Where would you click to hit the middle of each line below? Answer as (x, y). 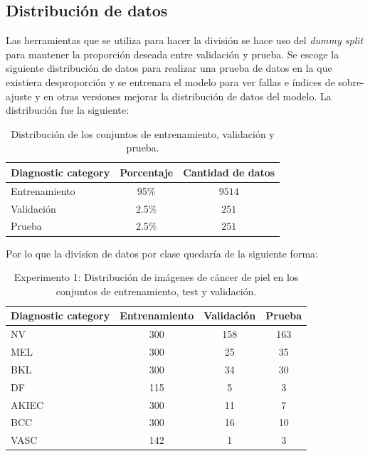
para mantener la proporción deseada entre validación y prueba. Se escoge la (173, 54)
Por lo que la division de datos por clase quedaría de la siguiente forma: (162, 253)
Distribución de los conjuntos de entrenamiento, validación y (143, 133)
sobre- (351, 81)
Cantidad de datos (229, 172)
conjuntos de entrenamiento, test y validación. (156, 291)
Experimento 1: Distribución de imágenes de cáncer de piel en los (156, 277)
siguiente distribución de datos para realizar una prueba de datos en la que (169, 68)
